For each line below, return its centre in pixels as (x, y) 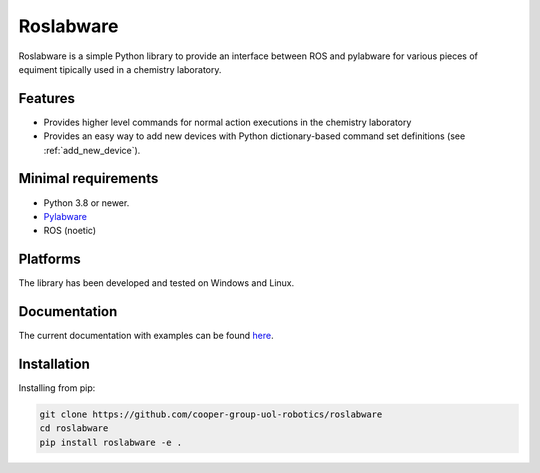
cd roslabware (74, 428)
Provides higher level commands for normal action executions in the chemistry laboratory (227, 122)
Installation (54, 363)
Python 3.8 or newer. (86, 202)
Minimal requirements (88, 178)
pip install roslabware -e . (111, 442)
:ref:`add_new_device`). (92, 150)
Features (46, 98)
